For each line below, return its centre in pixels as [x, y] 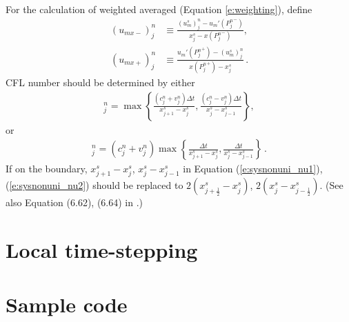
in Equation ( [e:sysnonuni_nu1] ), [253, 169]
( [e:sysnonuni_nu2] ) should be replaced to [94, 185]
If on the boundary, [47, 169]
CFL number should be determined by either [100, 82]
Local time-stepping [102, 250]
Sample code [67, 304]
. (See [331, 185]
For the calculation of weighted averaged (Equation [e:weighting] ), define [159, 9]
